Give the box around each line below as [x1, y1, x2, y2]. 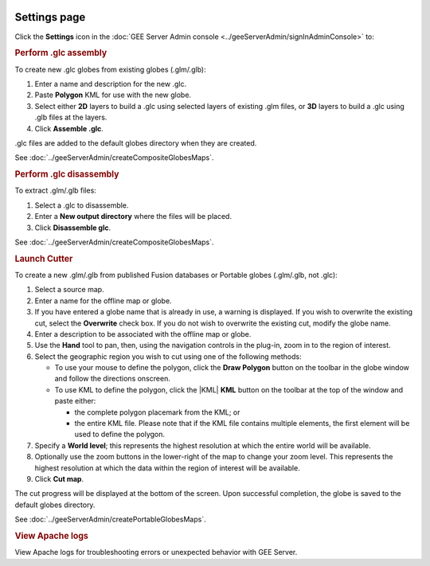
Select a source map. [34, 285, 104, 295]
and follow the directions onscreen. [54, 374, 170, 384]
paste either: [54, 396, 96, 406]
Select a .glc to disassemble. [34, 200, 129, 210]
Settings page [14, 10, 86, 24]
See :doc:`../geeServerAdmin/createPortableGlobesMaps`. [14, 514, 206, 525]
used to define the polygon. [74, 430, 166, 439]
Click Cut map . [34, 474, 84, 483]
